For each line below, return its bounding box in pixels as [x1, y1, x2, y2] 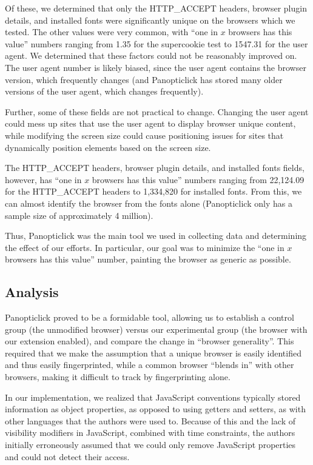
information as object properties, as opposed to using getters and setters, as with [5, 403, 306, 415]
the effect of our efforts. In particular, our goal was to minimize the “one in [5, 241, 284, 253]
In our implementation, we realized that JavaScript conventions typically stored [5, 390, 301, 403]
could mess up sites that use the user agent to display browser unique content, [5, 117, 296, 130]
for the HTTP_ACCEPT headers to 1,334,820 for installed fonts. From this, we [5, 185, 302, 198]
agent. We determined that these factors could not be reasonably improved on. [5, 49, 297, 62]
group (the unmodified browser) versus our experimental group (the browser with [5, 323, 308, 335]
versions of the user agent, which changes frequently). [5, 85, 204, 98]
